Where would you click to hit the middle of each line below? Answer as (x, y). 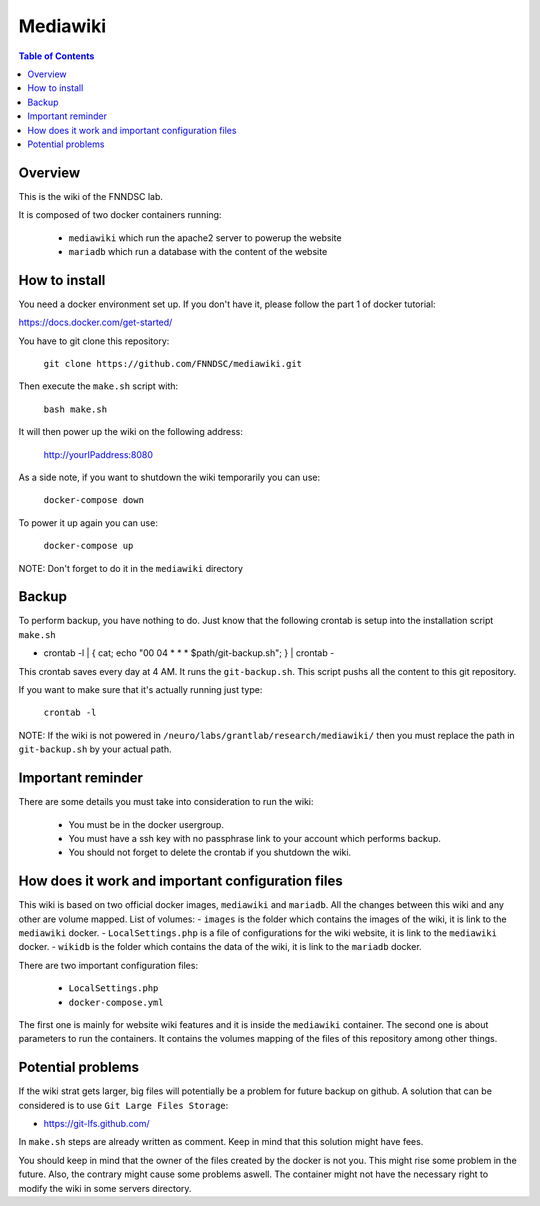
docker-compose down (94, 500)
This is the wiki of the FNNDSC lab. (91, 196)
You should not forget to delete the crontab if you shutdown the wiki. (210, 852)
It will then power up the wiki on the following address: (131, 432)
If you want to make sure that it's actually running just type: (140, 690)
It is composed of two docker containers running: (120, 215)
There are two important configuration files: (108, 965)
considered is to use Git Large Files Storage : (123, 1105)
